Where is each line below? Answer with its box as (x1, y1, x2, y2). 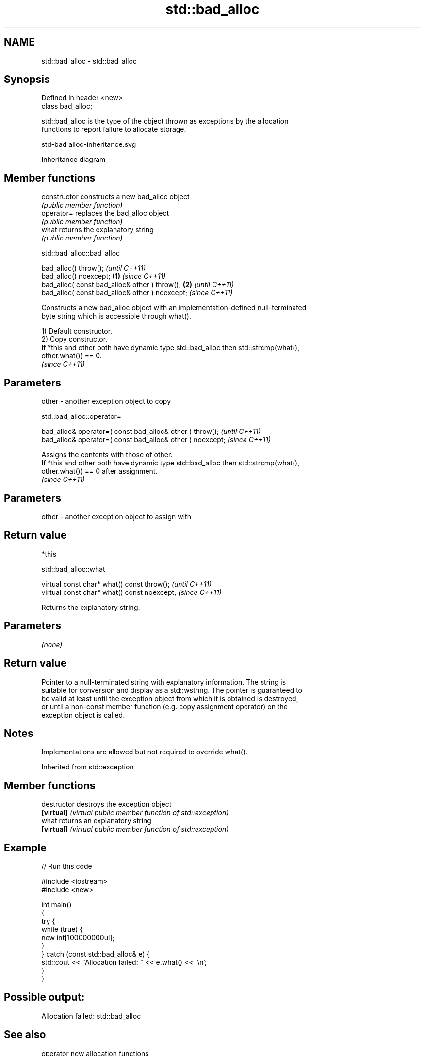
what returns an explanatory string (41, 816, 151, 825)
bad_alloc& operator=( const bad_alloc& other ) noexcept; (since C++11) (41, 435, 271, 444)
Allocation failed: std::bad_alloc (41, 1011, 141, 1020)
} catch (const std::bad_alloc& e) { (41, 950, 150, 959)
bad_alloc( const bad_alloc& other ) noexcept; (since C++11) (41, 288, 233, 297)
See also (4, 1028, 46, 1041)
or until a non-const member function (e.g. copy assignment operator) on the (41, 702, 288, 711)
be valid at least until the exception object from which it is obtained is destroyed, (41, 694, 298, 703)
